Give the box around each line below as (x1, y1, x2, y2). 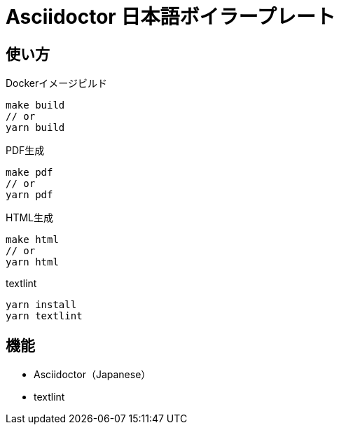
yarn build (6, 122, 65, 134)
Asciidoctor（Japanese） (34, 368, 151, 381)
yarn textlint (6, 310, 83, 322)
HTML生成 (6, 211, 54, 224)
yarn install (6, 299, 77, 311)
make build (6, 99, 65, 111)
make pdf (6, 167, 53, 179)
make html (6, 234, 59, 246)
